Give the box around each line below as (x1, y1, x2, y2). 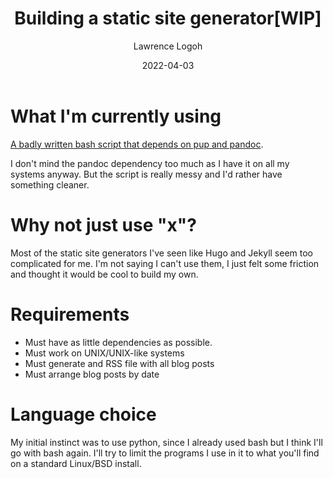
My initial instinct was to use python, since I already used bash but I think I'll (10, 436, 323, 448)
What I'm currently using (10, 105, 222, 127)
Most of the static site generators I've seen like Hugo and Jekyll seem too (10, 247, 314, 259)
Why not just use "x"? (10, 213, 197, 236)
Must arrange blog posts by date (24, 368, 160, 380)
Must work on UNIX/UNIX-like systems (24, 347, 185, 359)
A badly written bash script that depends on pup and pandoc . (10, 138, 264, 150)
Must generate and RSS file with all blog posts (24, 357, 215, 369)
